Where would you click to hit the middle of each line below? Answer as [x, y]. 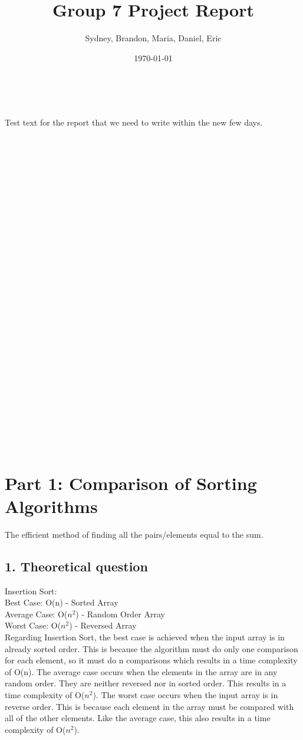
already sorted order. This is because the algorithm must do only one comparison [151, 648]
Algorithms [51, 506]
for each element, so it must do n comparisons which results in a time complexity [151, 660]
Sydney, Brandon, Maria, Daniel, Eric [153, 38]
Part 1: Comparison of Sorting [131, 483]
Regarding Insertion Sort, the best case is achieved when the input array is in [145, 637]
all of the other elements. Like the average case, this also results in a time [138, 718]
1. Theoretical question [76, 566]
